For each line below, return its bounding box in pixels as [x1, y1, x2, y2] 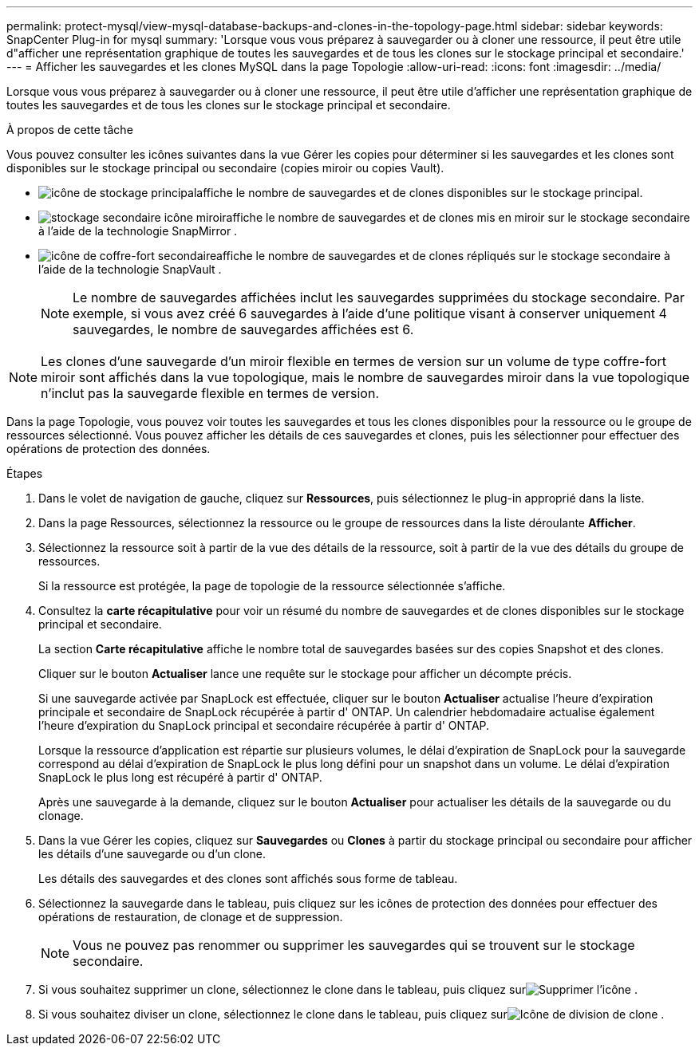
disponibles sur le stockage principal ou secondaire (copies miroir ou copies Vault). [6, 161, 444, 175]
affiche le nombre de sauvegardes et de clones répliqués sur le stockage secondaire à [216, 249, 670, 262]
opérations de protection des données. [6, 442, 211, 455]
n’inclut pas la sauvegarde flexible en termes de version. [41, 385, 379, 401]
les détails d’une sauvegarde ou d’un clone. [38, 847, 267, 861]
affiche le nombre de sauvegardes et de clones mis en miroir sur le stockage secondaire [226, 211, 690, 224]
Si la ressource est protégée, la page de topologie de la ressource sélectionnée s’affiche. [38, 579, 506, 593]
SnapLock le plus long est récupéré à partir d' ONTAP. [38, 770, 322, 784]
